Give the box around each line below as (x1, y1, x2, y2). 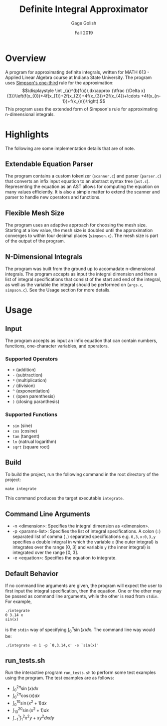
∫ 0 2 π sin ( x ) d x (12, 684, 38, 692)
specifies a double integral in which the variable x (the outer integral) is (12, 539, 159, 545)
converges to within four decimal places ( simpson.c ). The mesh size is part (5, 232, 159, 238)
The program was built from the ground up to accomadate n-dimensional (5, 266, 156, 272)
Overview (5, 52, 46, 63)
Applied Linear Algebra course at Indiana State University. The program (5, 74, 152, 80)
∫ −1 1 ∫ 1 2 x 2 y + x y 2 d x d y (12, 714, 55, 722)
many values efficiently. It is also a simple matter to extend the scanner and (5, 189, 160, 195)
